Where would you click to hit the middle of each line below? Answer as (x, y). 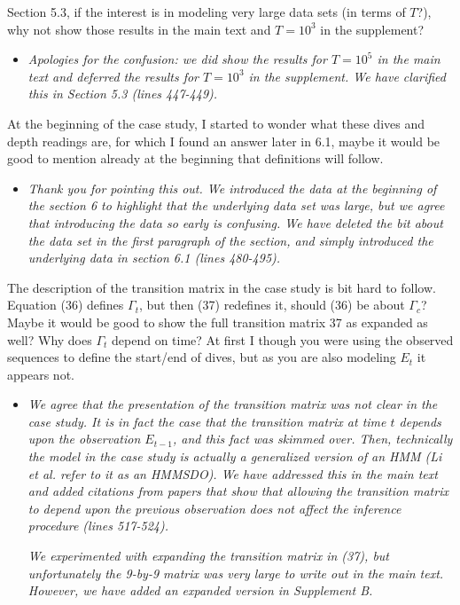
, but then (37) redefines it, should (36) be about (272, 305)
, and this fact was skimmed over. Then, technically (312, 439)
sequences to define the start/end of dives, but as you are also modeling (202, 357)
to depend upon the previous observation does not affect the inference (214, 508)
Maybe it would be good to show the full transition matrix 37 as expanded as (218, 322)
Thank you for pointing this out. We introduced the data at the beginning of (232, 188)
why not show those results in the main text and (139, 29)
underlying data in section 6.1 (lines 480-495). (154, 258)
